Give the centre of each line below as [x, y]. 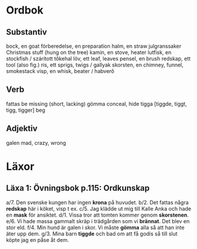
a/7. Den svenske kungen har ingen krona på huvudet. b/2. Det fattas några [98, 202]
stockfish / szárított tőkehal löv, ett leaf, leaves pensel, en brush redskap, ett [98, 59]
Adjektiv [22, 129]
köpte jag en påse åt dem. [38, 240]
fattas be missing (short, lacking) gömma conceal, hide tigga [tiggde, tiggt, [96, 104]
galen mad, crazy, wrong [36, 142]
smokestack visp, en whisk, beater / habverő [60, 71]
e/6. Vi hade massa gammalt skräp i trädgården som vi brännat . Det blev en [98, 221]
